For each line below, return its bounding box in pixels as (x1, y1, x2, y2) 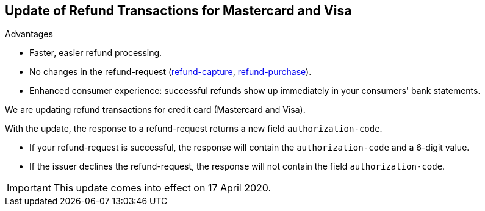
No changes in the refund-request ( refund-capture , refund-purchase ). (29, 66, 312, 77)
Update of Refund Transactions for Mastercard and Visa (5, 3, 352, 18)
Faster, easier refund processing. (29, 48, 162, 59)
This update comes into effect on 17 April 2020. (53, 182, 271, 195)
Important (7, 182, 51, 195)
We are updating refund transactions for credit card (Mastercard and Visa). (5, 104, 306, 115)
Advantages (5, 29, 53, 40)
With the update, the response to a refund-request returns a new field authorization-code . (5, 123, 383, 134)
